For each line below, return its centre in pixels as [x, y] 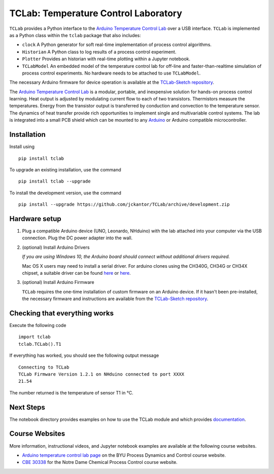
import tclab [35, 337]
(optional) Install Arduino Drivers [56, 247]
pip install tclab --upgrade [55, 181]
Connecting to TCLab [44, 367]
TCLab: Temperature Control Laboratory [96, 13]
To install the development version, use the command [65, 193]
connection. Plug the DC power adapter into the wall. [77, 238]
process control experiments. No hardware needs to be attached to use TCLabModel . [111, 73]
